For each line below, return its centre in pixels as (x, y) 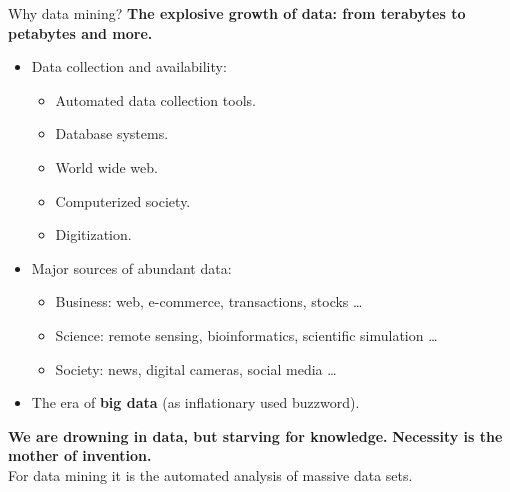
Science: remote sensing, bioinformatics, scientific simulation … (246, 334)
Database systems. (112, 133)
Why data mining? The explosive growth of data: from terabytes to (237, 13)
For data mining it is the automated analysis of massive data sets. (210, 474)
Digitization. (93, 234)
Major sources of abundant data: (131, 267)
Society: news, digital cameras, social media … (196, 368)
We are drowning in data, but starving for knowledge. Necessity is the (255, 435)
